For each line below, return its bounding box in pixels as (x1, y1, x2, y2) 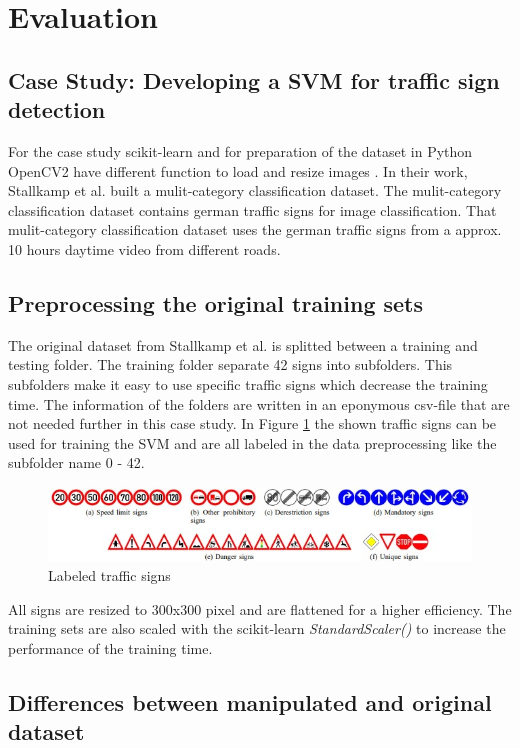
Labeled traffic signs (48, 564, 171, 585)
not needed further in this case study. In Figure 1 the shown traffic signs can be (8, 413, 497, 434)
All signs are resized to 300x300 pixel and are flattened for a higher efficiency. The (8, 598, 512, 619)
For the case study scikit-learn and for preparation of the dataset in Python (8, 140, 473, 161)
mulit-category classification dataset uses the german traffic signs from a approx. (8, 219, 502, 240)
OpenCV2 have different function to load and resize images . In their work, (8, 160, 468, 181)
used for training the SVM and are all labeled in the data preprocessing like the (8, 432, 497, 453)
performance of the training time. (8, 637, 213, 658)
